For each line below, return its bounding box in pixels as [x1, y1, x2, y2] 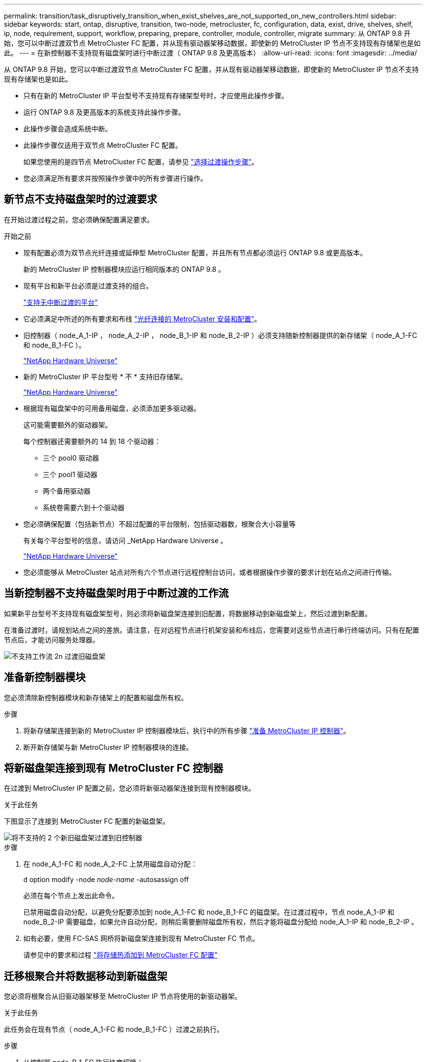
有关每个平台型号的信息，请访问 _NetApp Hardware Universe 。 [23, 536, 228, 545]
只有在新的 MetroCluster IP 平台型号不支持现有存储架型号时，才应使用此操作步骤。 [23, 91, 288, 100]
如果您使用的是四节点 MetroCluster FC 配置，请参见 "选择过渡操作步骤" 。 [23, 158, 259, 166]
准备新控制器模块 [4, 671, 86, 684]
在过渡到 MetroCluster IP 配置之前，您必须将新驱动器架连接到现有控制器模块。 [4, 784, 255, 793]
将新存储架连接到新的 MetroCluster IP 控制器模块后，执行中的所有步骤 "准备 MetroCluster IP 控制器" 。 [23, 726, 350, 735]
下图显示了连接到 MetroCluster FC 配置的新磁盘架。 [4, 817, 170, 826]
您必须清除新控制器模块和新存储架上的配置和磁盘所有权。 [4, 693, 188, 702]
